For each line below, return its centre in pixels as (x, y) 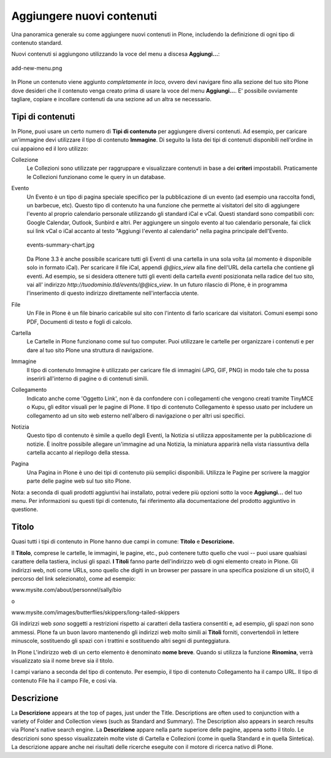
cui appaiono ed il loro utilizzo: (50, 148)
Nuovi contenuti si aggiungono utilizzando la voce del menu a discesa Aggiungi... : (116, 54)
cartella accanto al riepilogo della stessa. (78, 453)
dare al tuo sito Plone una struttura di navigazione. (90, 350)
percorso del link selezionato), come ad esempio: (74, 578)
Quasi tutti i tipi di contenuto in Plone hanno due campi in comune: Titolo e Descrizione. (123, 542)
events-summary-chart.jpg (61, 245)
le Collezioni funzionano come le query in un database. (96, 177)
